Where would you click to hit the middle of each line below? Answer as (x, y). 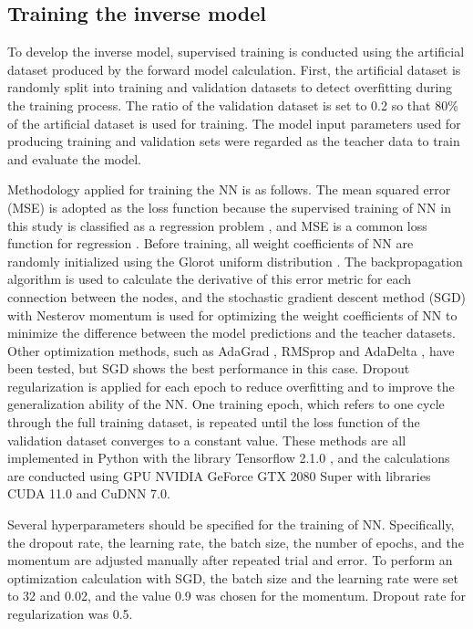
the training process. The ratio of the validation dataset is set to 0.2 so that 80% (233, 105)
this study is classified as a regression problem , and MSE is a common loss (217, 225)
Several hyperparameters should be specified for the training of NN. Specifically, (231, 524)
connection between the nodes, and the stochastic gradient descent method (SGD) (237, 296)
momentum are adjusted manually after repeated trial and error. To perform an (230, 560)
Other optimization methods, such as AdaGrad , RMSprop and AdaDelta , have (231, 350)
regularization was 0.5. (70, 614)
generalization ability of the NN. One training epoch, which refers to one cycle (226, 404)
